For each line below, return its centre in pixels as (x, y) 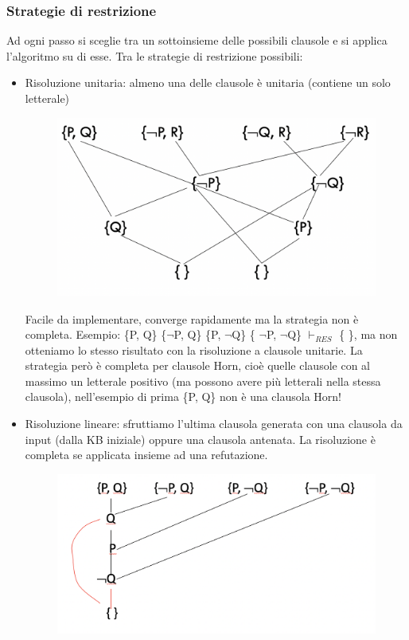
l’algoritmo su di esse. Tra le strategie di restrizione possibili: (155, 55)
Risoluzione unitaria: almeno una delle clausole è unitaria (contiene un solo (208, 82)
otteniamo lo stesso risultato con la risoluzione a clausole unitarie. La (194, 349)
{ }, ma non (368, 334)
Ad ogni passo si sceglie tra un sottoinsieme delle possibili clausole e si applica (197, 40)
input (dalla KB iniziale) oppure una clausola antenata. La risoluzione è (200, 439)
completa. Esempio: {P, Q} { (96, 334)
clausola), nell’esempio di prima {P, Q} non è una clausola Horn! (183, 397)
